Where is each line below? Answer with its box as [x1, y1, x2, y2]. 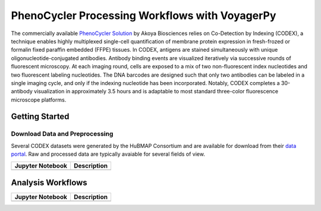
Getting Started [11, 112, 70, 122]
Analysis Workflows [11, 178, 87, 188]
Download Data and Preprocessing [11, 130, 114, 138]
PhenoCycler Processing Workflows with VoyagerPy [11, 9, 276, 22]
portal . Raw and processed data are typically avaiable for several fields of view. [11, 150, 205, 158]
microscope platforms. [11, 96, 67, 103]
